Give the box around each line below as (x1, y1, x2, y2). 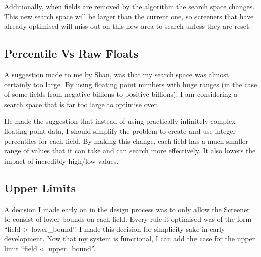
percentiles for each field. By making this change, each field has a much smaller (4, 135, 248, 146)
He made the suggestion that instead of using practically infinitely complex (4, 116, 236, 126)
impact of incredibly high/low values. (4, 155, 119, 166)
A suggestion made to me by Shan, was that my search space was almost (4, 69, 229, 79)
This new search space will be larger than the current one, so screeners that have (4, 11, 254, 21)
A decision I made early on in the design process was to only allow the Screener (4, 203, 250, 214)
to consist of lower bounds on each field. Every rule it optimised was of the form (4, 214, 252, 224)
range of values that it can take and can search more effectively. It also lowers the (4, 145, 256, 156)
